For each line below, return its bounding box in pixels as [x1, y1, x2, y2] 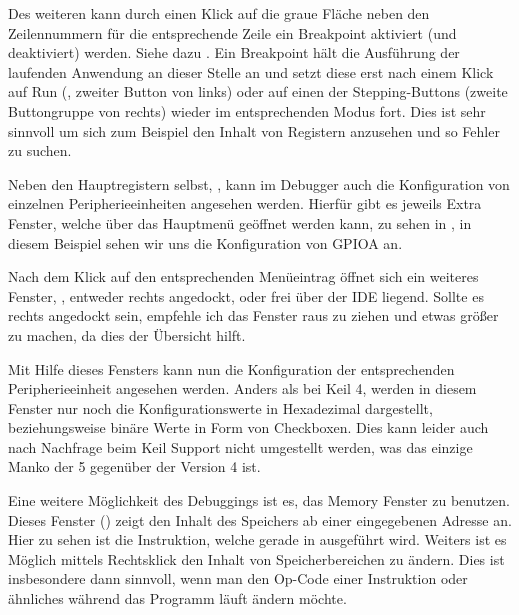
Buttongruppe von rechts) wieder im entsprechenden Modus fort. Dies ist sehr [8, 100, 486, 121]
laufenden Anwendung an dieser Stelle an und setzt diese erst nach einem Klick [8, 61, 494, 82]
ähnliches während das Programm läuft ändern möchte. [8, 588, 347, 609]
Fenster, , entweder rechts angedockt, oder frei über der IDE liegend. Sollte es [8, 285, 484, 306]
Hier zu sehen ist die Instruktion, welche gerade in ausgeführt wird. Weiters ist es [8, 529, 507, 550]
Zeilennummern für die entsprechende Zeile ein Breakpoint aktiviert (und [8, 22, 457, 43]
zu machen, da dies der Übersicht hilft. [8, 324, 246, 345]
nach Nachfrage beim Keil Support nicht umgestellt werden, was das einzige [8, 436, 473, 457]
